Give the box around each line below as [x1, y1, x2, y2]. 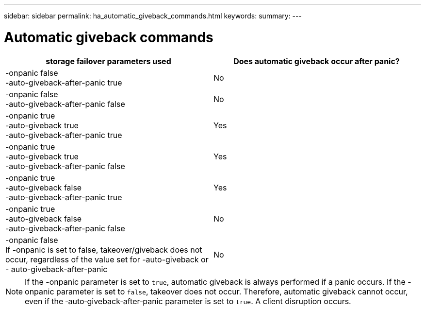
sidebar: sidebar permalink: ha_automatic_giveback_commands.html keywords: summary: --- [4, 12, 302, 20]
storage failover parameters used [46, 56, 171, 66]
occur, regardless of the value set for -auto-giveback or [5, 254, 209, 264]
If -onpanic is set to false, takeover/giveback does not [5, 244, 202, 255]
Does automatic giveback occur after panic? [233, 56, 400, 66]
